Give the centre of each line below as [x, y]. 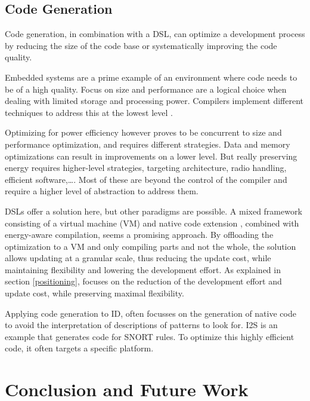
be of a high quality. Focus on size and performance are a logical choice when [146, 89]
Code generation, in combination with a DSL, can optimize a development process [155, 34]
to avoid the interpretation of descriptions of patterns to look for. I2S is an [141, 325]
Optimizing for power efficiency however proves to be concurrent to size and [143, 132]
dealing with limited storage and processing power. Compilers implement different [154, 101]
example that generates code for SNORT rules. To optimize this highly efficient [150, 336]
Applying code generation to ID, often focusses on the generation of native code [151, 313]
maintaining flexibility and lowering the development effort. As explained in [143, 269]
